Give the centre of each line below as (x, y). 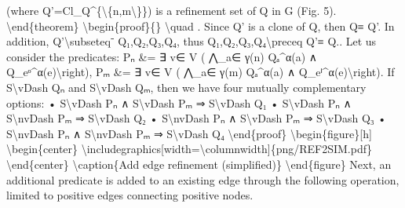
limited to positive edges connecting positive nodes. (130, 195)
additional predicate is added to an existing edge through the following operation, (203, 179)
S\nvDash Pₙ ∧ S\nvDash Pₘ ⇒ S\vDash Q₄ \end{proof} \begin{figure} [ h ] (189, 133)
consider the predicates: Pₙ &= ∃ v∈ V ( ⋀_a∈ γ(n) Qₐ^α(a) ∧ (162, 56)
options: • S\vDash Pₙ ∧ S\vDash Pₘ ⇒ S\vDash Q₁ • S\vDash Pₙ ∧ (179, 102)
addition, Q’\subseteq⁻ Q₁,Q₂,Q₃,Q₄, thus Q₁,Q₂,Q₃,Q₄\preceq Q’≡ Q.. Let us (192, 41)
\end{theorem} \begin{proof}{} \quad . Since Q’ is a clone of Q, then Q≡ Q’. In (201, 26)
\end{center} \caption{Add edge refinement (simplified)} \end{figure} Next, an (199, 164)
